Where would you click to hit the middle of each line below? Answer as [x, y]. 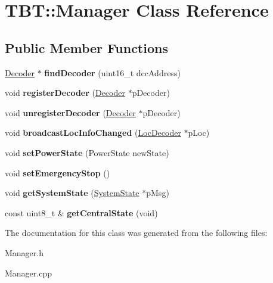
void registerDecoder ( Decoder [65, 93]
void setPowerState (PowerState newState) [87, 152]
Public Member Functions [86, 47]
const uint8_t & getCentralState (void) [81, 212]
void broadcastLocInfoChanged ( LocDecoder [93, 133]
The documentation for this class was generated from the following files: [136, 233]
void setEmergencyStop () [58, 172]
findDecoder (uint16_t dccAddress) [112, 72]
